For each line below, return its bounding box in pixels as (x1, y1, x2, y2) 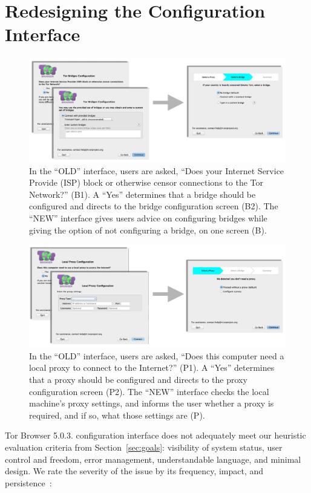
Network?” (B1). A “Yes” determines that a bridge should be (29, 188, 256, 200)
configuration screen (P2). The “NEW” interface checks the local (29, 385, 269, 397)
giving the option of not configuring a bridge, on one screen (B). (29, 223, 267, 236)
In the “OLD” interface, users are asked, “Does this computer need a (29, 349, 284, 362)
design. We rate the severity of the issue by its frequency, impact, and (5, 465, 264, 477)
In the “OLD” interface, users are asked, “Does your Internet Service (29, 164, 284, 177)
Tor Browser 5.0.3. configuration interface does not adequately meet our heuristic (5, 429, 306, 442)
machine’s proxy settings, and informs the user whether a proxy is (29, 397, 274, 410)
